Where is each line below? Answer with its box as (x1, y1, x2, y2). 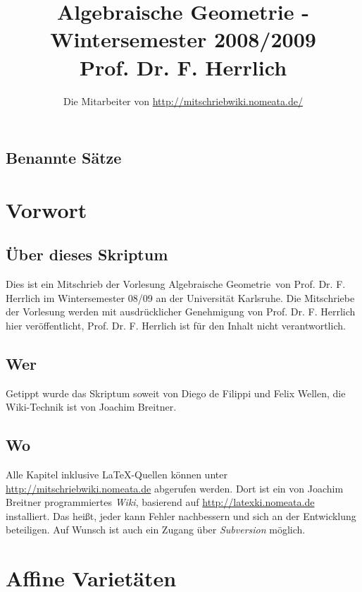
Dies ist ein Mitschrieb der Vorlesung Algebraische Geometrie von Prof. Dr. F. (6, 277, 346, 291)
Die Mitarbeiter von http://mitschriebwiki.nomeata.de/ (63, 93, 303, 108)
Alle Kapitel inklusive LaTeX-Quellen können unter (6, 467, 227, 482)
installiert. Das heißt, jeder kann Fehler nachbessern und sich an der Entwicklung (6, 508, 356, 523)
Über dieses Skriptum (6, 243, 168, 265)
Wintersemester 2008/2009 (50, 25, 316, 54)
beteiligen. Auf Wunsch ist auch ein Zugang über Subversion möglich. (6, 522, 306, 537)
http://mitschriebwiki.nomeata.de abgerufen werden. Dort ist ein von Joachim (6, 481, 344, 495)
